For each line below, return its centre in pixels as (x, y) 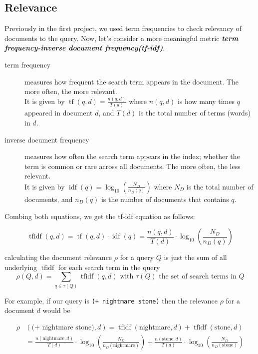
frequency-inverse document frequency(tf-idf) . (85, 48)
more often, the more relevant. (71, 91)
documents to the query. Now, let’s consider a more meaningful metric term (122, 38)
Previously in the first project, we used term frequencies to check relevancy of (123, 28)
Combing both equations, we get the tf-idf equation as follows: (100, 216)
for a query (137, 257)
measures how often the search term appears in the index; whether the (132, 156)
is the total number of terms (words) (194, 113)
